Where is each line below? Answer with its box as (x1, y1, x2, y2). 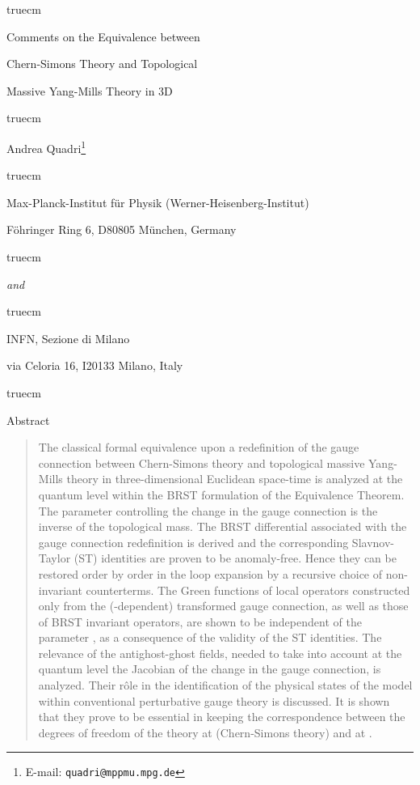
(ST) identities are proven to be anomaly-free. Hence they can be (73, 549, 397, 566)
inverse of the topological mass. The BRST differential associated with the (38, 518, 407, 535)
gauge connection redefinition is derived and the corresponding (38, 533, 349, 550)
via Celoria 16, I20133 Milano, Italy (6, 357, 183, 374)
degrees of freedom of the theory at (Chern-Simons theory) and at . (38, 723, 372, 740)
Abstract (6, 411, 50, 428)
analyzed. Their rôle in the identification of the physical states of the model (38, 677, 413, 694)
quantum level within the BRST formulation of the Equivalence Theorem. (38, 486, 405, 503)
